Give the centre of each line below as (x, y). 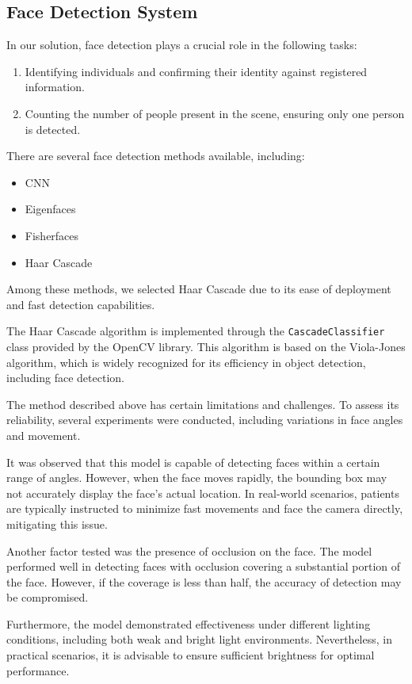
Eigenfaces (50, 209)
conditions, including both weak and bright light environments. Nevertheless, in (199, 639)
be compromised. (48, 597)
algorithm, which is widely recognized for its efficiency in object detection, (186, 362)
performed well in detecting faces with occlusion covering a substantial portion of (204, 566)
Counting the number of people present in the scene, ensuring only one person (215, 113)
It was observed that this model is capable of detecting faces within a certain (193, 462)
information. (55, 87)
